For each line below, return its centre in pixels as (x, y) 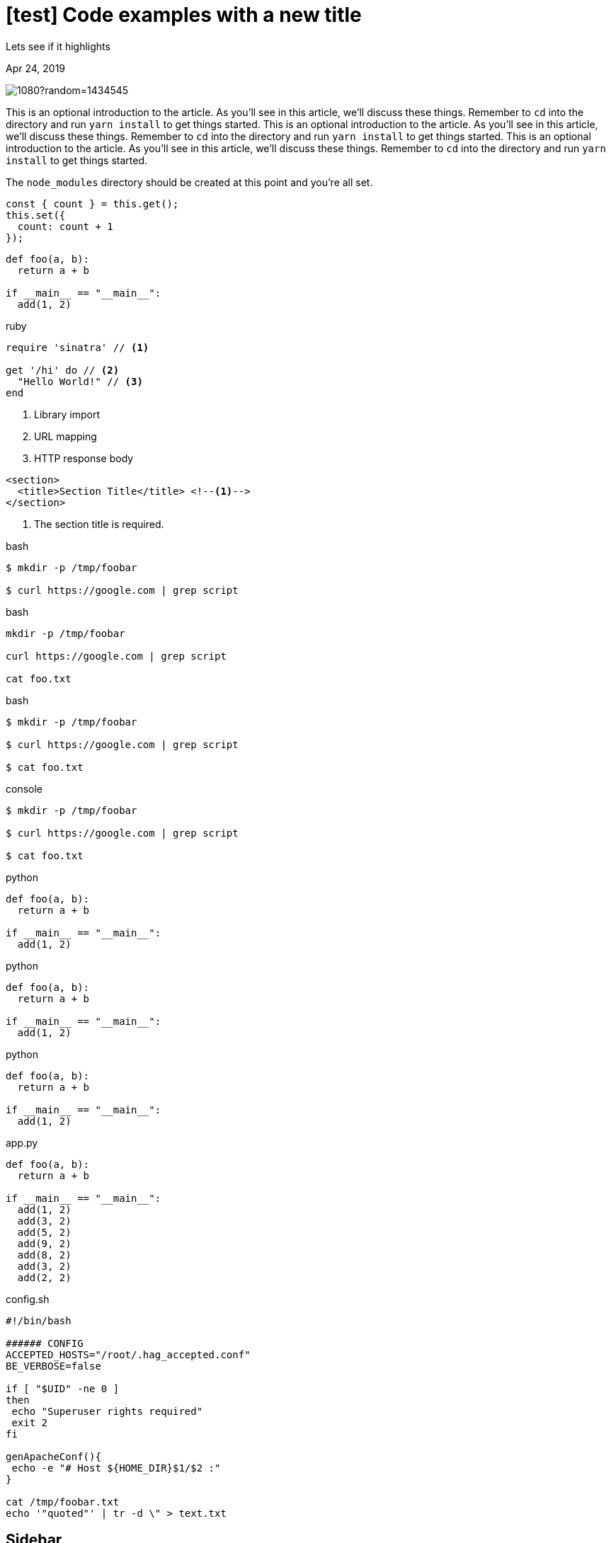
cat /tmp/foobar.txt (63, 1502)
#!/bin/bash (39, 1320)
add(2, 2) (44, 1277)
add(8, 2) (44, 1255)
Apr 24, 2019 (36, 68)
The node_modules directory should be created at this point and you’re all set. (189, 182)
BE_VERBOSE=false (53, 1366)
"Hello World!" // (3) (80, 381)
